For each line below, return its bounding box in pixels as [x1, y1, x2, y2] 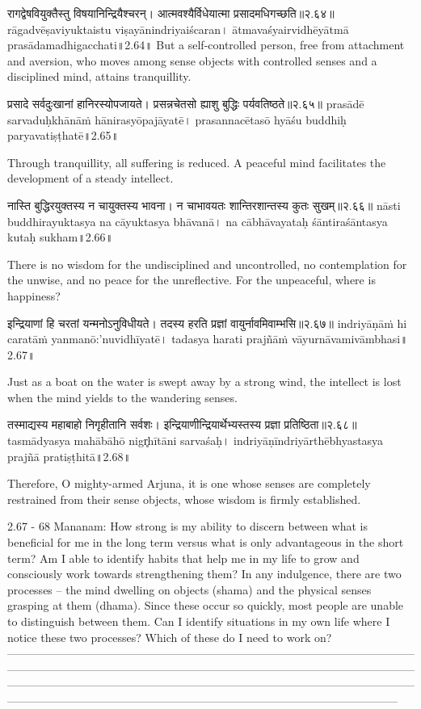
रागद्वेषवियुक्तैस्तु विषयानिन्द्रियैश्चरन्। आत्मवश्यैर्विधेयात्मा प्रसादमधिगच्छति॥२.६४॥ [7, 5, 335, 21]
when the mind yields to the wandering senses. [7, 388, 238, 405]
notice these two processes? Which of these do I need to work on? [7, 628, 332, 645]
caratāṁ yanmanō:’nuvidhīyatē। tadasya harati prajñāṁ [7, 330, 288, 347]
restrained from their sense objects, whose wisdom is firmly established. [7, 490, 361, 507]
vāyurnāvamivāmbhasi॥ [291, 330, 408, 347]
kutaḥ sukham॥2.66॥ [7, 229, 113, 245]
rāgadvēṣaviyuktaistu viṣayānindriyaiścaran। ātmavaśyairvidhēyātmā [7, 20, 349, 37]
